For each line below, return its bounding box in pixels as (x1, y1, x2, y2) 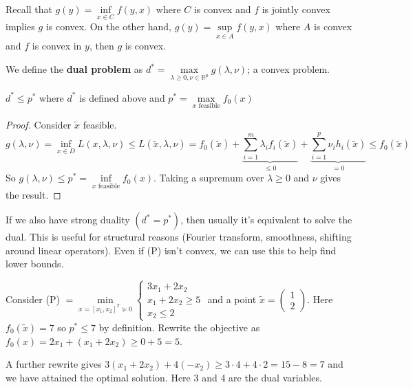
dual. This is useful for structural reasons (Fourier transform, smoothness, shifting (6, 230, 352, 243)
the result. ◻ (6, 188, 61, 202)
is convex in (32, 38, 82, 53)
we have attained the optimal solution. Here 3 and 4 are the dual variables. (6, 370, 322, 384)
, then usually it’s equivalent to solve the (180, 212, 352, 226)
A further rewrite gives (6, 357, 102, 371)
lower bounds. (6, 256, 64, 271)
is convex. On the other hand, (45, 19, 172, 34)
